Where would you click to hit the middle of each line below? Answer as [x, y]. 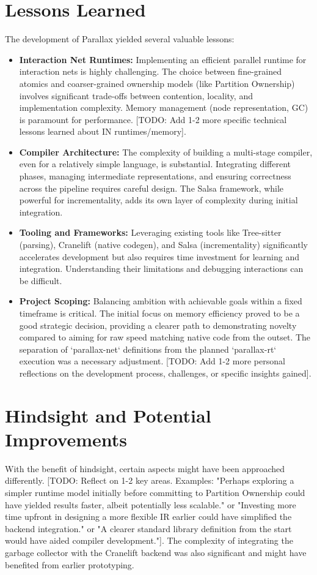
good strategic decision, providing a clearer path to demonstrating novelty [158, 325]
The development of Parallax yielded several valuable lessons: [120, 39]
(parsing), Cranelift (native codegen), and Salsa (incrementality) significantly [163, 245]
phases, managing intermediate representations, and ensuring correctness [155, 176]
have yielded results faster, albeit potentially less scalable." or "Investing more [151, 504]
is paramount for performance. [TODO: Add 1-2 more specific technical [153, 119]
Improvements [66, 439]
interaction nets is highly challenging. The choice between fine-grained [150, 71]
